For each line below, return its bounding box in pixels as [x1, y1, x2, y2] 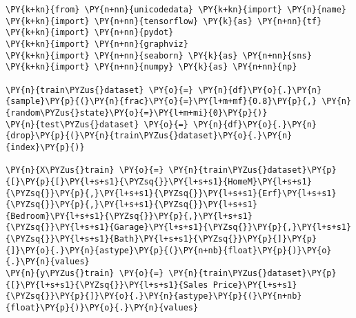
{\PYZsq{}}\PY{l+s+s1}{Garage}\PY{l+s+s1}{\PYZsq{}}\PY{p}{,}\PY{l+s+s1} [6, 222, 352, 233]
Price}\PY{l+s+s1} [212, 279, 297, 290]
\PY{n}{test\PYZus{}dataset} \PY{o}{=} [6, 119, 188, 129]
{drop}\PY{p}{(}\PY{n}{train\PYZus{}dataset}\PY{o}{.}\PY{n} [6, 131, 293, 141]
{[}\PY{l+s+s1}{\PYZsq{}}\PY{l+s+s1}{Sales [6, 279, 208, 290]
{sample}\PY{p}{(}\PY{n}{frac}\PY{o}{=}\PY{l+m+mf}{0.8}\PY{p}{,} [6, 96, 317, 107]
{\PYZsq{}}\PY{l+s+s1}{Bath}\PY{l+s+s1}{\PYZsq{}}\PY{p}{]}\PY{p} [6, 234, 317, 244]
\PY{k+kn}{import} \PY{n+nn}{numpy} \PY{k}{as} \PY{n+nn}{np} [6, 62, 297, 72]
